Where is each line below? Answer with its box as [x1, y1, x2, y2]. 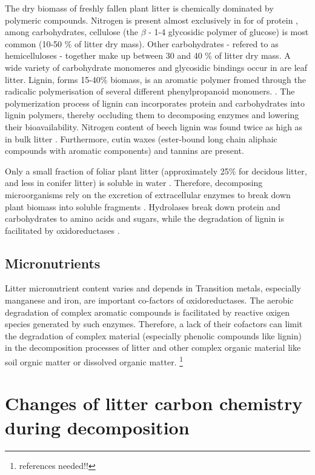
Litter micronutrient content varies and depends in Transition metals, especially [5, 282, 301, 294]
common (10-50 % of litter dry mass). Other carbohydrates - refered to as [5, 37, 279, 50]
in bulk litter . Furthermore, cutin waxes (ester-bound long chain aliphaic [5, 132, 277, 145]
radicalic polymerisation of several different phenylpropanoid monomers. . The [5, 85, 295, 98]
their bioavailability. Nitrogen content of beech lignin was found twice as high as [5, 120, 303, 133]
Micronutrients [5, 253, 101, 272]
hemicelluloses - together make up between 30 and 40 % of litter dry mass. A [5, 49, 291, 62]
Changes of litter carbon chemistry [5, 391, 303, 416]
